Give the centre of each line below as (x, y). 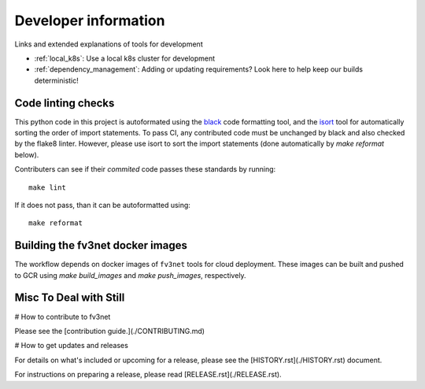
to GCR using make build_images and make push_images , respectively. (131, 275)
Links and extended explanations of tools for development (109, 44)
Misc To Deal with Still (70, 298)
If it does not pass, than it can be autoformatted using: (102, 205)
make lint (47, 187)
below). (27, 154)
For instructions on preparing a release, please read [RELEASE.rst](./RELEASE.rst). (148, 375)
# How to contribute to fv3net (63, 317)
